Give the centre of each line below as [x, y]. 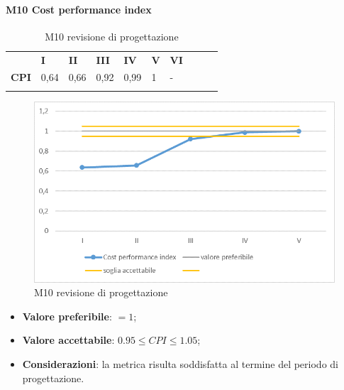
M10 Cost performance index [79, 9]
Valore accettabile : [68, 340]
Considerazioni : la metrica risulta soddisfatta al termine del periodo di [180, 364]
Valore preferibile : [67, 316]
